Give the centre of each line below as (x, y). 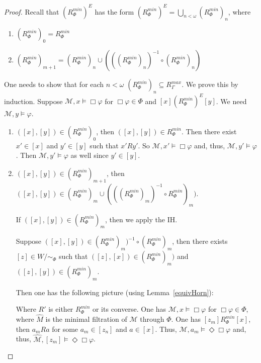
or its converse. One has (129, 309)
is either (61, 309)
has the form (114, 11)
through (152, 319)
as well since (90, 155)
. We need (231, 101)
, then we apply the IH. (141, 219)
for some (65, 329)
